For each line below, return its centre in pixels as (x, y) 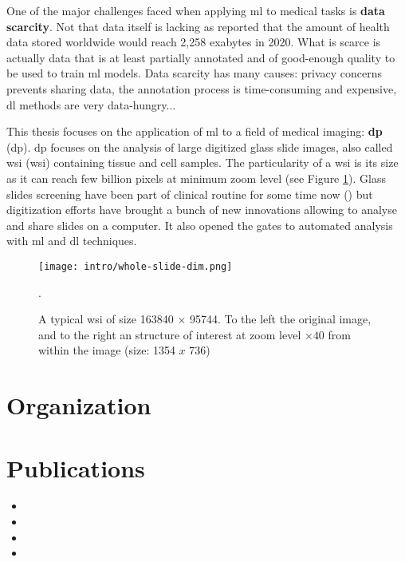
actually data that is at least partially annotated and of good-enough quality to (201, 57)
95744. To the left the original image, (280, 319)
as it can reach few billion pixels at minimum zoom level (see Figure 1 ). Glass (196, 178)
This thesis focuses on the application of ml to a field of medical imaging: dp (195, 131)
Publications (76, 467)
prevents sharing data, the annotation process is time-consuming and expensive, (202, 88)
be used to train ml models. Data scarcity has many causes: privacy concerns (195, 73)
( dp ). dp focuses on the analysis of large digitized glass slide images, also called (200, 146)
